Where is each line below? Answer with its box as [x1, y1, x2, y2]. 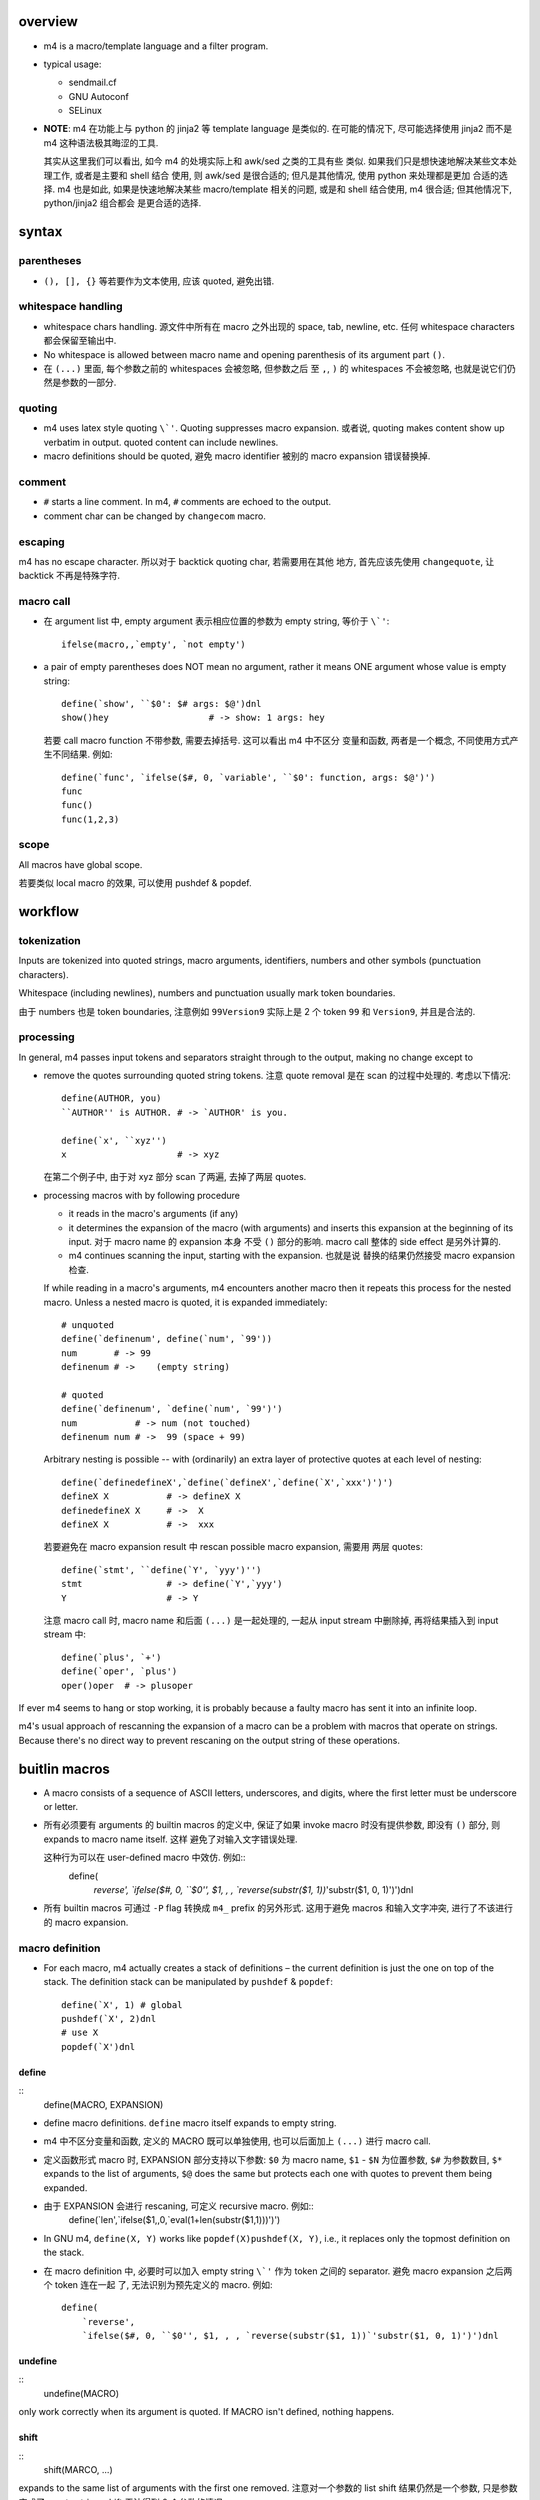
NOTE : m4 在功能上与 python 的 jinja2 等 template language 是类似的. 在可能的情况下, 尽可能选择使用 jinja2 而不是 [43, 123, 513, 135]
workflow [18, 903, 79, 920]
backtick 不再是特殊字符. [18, 570, 120, 582]
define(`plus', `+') [61, 1651, 162, 1663]
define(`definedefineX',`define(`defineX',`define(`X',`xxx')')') [61, 1476, 394, 1488]
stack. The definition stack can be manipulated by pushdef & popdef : [43, 1976, 334, 1988]
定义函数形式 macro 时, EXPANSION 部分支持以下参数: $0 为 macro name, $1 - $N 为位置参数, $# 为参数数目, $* [43, 2153, 503, 2165]
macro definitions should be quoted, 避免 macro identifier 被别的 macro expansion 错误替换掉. [43, 450, 431, 462]
